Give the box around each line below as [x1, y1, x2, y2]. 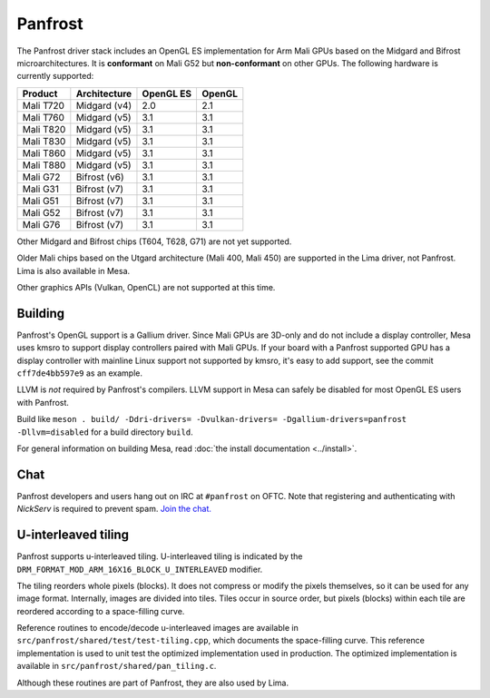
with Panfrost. [16, 397, 70, 408]
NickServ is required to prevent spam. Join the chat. [16, 504, 212, 515]
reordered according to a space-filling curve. [16, 605, 185, 616]
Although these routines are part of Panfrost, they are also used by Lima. [16, 677, 289, 688]
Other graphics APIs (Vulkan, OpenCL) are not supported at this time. [16, 281, 276, 292]
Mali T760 [22, 111, 65, 123]
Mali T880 [22, 159, 66, 172]
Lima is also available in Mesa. [16, 265, 131, 276]
